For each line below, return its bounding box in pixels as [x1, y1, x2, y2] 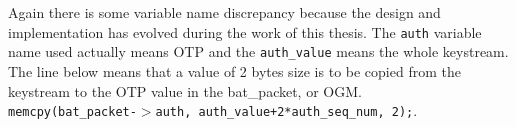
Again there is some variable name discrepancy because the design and [8, 2, 441, 22]
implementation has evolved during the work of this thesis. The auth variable [8, 21, 482, 42]
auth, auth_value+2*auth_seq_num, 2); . [155, 100, 418, 121]
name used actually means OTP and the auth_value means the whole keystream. [8, 41, 509, 62]
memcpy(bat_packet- [8, 105, 137, 120]
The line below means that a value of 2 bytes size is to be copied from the [8, 60, 461, 81]
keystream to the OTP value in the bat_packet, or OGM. [8, 80, 362, 101]
